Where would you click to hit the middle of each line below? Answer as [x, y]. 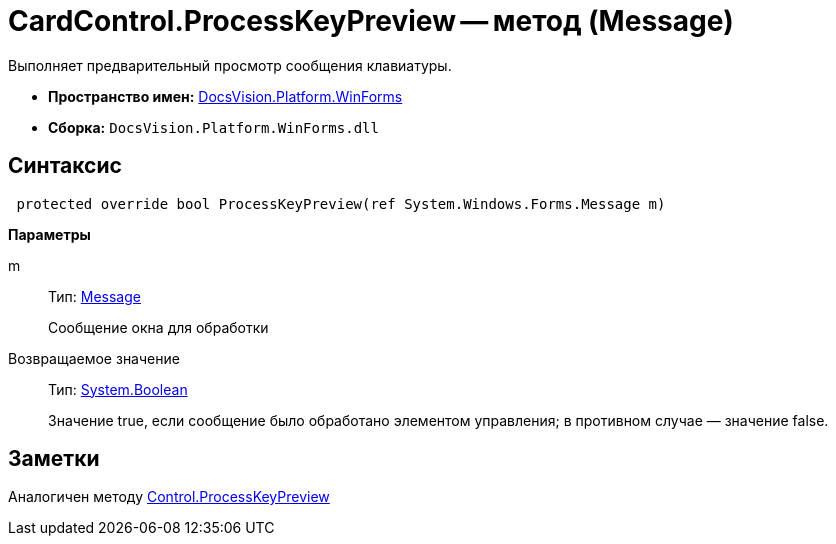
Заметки [54, 459]
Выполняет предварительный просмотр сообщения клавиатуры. [230, 65]
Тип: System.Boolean [118, 389]
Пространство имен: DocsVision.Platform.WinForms [225, 96]
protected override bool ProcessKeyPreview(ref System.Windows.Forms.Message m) [341, 203]
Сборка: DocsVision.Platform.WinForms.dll [213, 127]
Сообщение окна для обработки [158, 327]
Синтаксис [65, 166]
